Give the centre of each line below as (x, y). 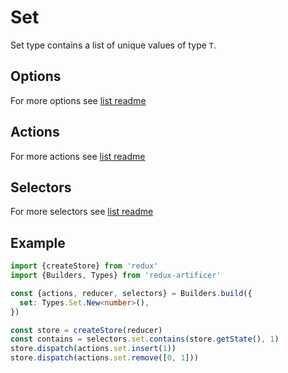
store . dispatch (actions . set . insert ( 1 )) (93, 349)
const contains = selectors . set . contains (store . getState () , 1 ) (145, 339)
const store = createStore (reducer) (86, 330)
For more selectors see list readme (82, 212)
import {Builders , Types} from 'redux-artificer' (116, 276)
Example (38, 242)
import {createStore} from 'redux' (84, 266)
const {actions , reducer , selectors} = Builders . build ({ (131, 293)
